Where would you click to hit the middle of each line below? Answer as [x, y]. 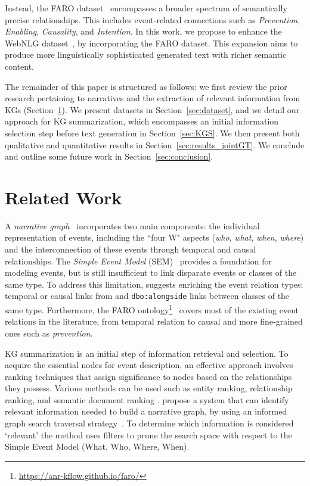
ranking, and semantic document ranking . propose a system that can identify [147, 399]
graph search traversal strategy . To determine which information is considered [149, 423]
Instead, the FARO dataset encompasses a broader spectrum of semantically [146, 8]
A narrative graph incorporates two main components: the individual [132, 225]
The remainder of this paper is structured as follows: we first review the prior [146, 86]
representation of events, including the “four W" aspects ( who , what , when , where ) [154, 237]
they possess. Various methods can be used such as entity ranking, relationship [149, 388]
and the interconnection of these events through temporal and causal [131, 249]
